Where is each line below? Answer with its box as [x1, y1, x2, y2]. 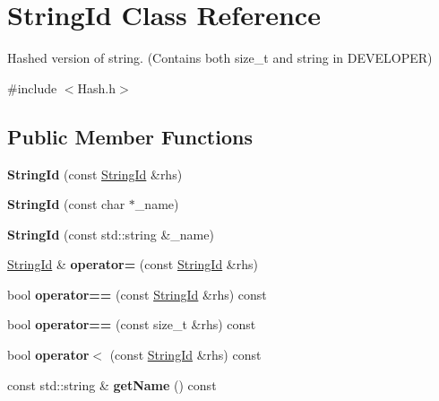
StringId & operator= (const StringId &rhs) [7, 255, 258, 274]
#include [7, 78, 57, 97]
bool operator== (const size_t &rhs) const [7, 315, 256, 334]
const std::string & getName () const [7, 375, 217, 394]
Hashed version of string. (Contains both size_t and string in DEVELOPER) [7, 48, 433, 67]
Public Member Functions [7, 122, 253, 150]
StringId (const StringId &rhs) [7, 164, 183, 183]
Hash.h [77, 78, 116, 97]
